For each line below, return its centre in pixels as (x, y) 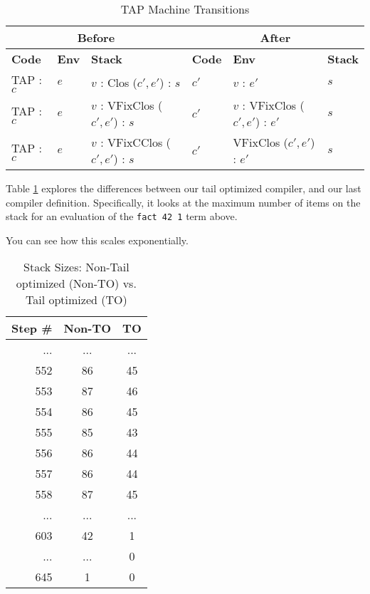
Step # (32, 328)
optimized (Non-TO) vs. (76, 283)
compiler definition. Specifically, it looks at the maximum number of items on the (183, 202)
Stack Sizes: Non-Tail (76, 267)
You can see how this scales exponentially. (97, 240)
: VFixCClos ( (136, 142)
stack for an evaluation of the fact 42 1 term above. (122, 216)
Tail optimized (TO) (76, 300)
